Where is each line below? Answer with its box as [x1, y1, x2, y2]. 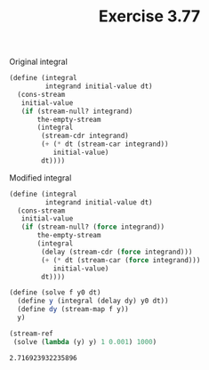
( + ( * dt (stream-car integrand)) [41, 140, 169, 149]
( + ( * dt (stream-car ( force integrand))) [41, 255, 201, 264]
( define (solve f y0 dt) [9, 288, 101, 297]
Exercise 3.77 [98, 6, 201, 27]
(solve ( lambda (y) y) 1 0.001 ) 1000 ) [12, 337, 157, 346]
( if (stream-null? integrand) [20, 107, 133, 116]
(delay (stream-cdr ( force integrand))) [41, 247, 193, 256]
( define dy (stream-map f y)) [17, 305, 129, 314]
